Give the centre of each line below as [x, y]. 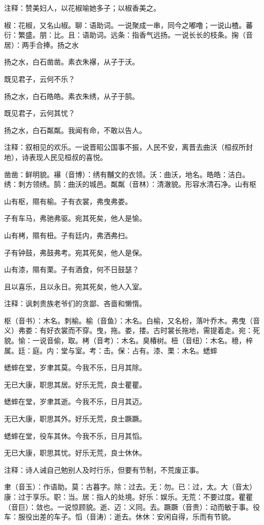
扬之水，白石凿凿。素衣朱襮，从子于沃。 [72, 62]
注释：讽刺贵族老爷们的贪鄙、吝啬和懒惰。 [75, 303]
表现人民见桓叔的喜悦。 [68, 157]
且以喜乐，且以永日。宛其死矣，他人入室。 [75, 286]
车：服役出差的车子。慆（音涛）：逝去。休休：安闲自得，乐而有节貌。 [120, 517]
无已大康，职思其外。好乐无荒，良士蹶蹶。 [75, 419]
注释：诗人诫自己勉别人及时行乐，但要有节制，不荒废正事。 [104, 469]
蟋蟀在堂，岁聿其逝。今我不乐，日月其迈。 [75, 401]
